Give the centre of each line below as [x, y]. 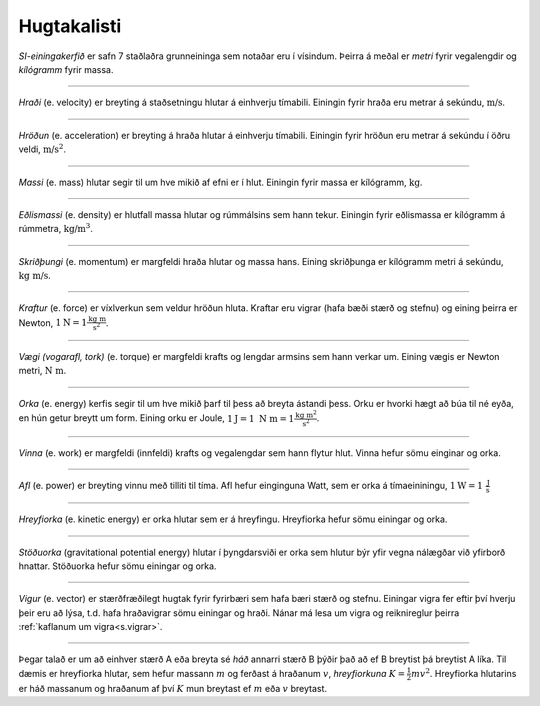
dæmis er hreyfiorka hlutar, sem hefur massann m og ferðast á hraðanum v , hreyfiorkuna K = [211, 673]
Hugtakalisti [70, 26]
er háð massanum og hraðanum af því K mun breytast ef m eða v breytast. [173, 688]
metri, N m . [42, 371]
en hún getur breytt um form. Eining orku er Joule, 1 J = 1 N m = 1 [156, 418]
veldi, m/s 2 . [42, 148]
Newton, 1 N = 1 [53, 322]
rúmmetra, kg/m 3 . [56, 228]
